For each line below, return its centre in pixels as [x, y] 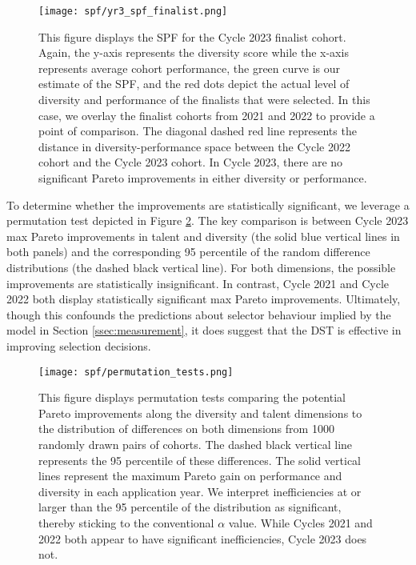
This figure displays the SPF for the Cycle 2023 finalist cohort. [192, 36]
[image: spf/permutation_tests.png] [136, 372]
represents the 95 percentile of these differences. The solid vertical [200, 460]
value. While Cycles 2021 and [300, 522]
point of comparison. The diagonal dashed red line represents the [198, 131]
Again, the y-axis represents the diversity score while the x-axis [194, 52]
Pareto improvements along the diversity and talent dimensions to [200, 413]
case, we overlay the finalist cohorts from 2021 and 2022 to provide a [207, 115]
